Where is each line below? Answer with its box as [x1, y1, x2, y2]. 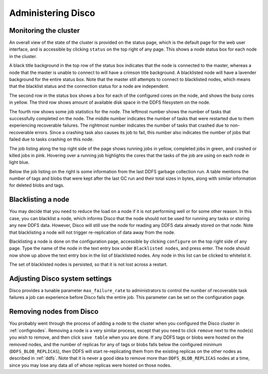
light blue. [9, 159, 30, 165]
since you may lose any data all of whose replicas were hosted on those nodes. [9, 362, 172, 368]
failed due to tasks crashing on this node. [9, 137, 94, 143]
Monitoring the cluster [9, 26, 80, 35]
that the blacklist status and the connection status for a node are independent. [9, 83, 170, 89]
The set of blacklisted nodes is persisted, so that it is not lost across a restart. [9, 261, 168, 268]
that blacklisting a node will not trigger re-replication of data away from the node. [9, 229, 176, 235]
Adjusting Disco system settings [9, 274, 112, 283]
